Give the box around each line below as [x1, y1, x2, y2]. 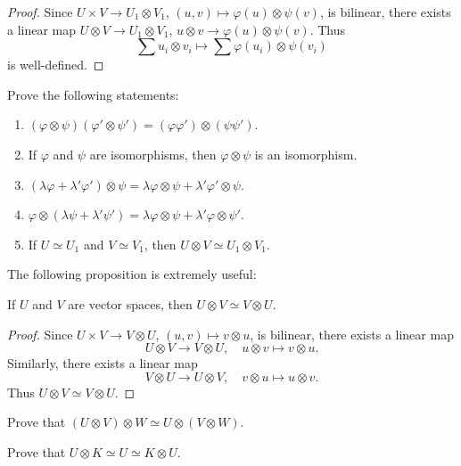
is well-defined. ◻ [7, 55, 104, 74]
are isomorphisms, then [89, 144, 217, 163]
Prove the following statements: [7, 85, 179, 103]
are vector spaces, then [68, 294, 193, 313]
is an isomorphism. [254, 144, 358, 163]
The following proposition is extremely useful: [7, 265, 257, 283]
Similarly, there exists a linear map [7, 354, 198, 372]
